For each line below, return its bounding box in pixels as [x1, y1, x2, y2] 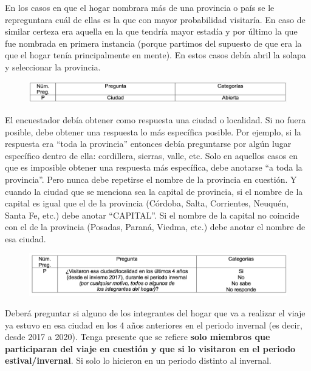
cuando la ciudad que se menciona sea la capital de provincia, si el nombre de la [5, 185, 303, 197]
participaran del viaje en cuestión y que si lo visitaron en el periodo [5, 342, 296, 355]
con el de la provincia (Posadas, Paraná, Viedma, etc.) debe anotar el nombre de [5, 220, 306, 233]
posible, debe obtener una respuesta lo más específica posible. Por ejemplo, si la [5, 125, 301, 138]
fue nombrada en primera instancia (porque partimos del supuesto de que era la [5, 36, 302, 49]
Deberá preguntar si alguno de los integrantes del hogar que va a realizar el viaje [5, 307, 306, 319]
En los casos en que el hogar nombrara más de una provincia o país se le [5, 1, 275, 13]
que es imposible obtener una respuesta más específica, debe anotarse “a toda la [5, 161, 302, 174]
